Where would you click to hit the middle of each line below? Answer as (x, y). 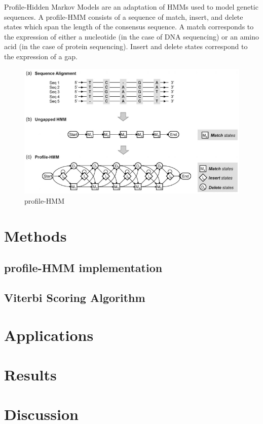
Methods (35, 235)
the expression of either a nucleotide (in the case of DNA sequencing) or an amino (132, 36)
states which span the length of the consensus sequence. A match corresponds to (129, 27)
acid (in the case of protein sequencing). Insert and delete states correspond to (126, 46)
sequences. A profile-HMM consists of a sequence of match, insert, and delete (124, 16)
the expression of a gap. (41, 56)
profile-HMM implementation (83, 268)
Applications (49, 335)
